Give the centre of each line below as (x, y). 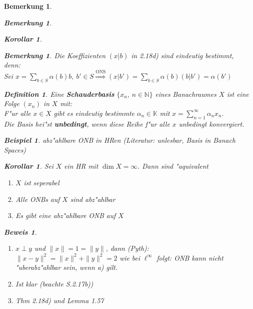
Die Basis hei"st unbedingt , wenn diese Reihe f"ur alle (87, 123)
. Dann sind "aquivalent (173, 166)
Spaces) (15, 149)
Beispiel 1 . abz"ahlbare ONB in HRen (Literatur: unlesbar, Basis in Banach (120, 140)
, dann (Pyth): (127, 248)
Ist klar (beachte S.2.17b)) (54, 284)
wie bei (130, 257)
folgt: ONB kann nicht (190, 257)
